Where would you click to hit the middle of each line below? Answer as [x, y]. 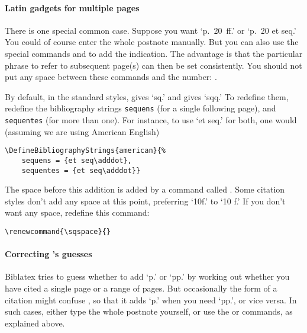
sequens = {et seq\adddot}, [77, 160]
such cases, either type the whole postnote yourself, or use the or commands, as [149, 311]
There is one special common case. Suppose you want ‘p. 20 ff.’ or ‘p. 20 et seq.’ [151, 30]
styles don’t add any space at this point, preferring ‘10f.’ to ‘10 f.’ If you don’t [145, 201]
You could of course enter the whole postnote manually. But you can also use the [152, 42]
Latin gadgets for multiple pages [72, 7]
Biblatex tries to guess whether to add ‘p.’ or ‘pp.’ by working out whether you [147, 276]
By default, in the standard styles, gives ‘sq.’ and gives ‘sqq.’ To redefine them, [147, 96]
